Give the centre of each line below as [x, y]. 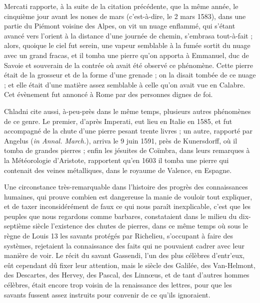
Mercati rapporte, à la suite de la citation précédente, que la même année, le [121, 6]
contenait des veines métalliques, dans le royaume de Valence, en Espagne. [118, 170]
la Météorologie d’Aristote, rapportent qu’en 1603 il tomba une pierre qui [116, 160]
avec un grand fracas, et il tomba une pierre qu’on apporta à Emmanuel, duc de [126, 55]
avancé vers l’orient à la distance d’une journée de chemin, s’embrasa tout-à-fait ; [128, 35]
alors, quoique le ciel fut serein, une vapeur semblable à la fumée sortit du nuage [127, 45]
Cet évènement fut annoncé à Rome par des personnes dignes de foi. [108, 94]
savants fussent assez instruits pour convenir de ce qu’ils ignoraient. [107, 294]
